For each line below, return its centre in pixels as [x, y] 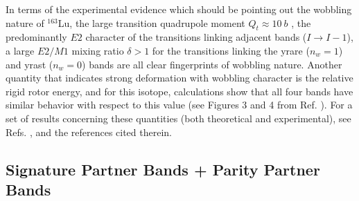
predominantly [36, 37]
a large [20, 50]
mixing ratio [98, 50]
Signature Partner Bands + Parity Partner [163, 169]
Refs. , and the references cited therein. [89, 132]
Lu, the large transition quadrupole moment [151, 22]
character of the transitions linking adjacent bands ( [196, 37]
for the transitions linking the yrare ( [231, 50]
